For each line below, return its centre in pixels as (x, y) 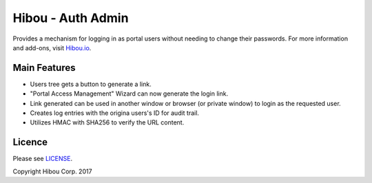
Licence (30, 142)
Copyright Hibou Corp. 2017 (52, 171)
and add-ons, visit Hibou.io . (52, 47)
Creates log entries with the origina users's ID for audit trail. (115, 113)
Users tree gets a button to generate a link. (91, 84)
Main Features (44, 68)
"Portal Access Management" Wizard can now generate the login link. (129, 94)
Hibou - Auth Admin (71, 18)
